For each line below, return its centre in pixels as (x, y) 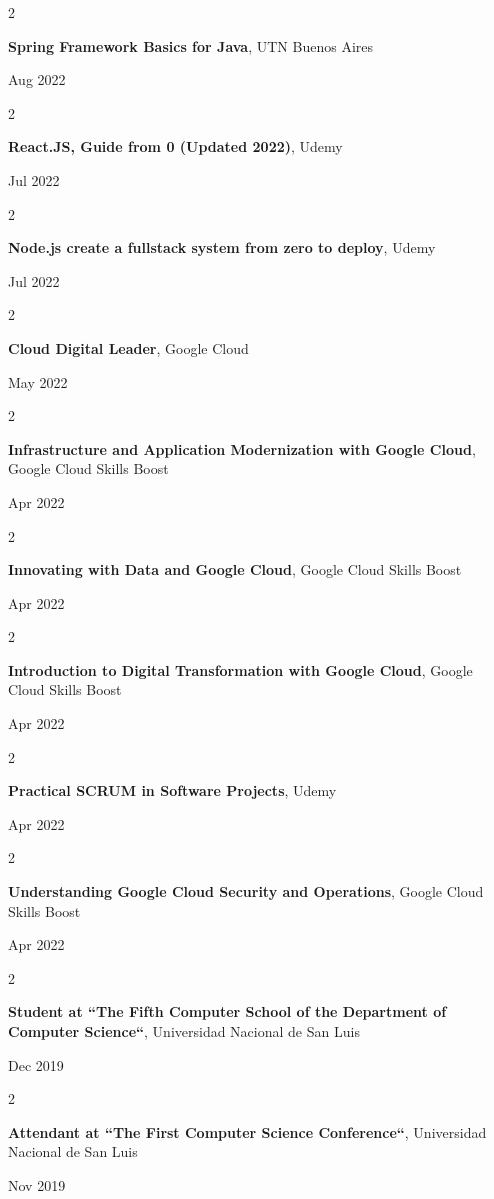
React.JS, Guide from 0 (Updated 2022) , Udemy (175, 146)
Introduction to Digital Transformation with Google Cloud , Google (240, 669)
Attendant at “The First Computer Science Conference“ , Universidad (247, 1131)
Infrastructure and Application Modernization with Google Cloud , (242, 448)
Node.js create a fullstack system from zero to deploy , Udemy (222, 247)
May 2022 (38, 381)
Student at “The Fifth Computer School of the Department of (227, 1011)
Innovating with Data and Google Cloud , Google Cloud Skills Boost (235, 569)
